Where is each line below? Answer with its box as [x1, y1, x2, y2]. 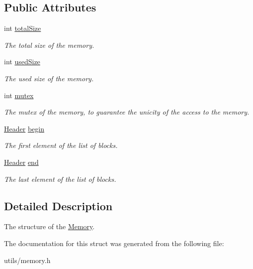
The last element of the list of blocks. [4, 173, 116, 184]
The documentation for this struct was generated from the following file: [4, 238, 224, 248]
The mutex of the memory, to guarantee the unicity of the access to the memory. [4, 107, 250, 117]
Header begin [4, 123, 44, 134]
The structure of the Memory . [4, 221, 95, 232]
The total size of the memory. [4, 39, 94, 50]
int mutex [4, 90, 34, 100]
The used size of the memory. [4, 73, 94, 83]
